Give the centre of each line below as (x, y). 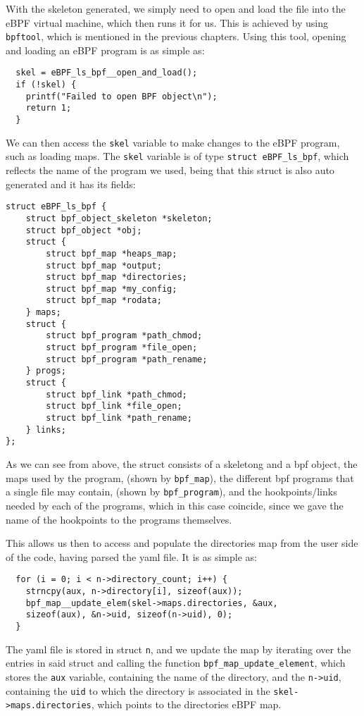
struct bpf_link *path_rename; (119, 418)
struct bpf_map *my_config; (112, 289)
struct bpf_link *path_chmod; (117, 394)
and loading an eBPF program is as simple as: (105, 50)
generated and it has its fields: (71, 184)
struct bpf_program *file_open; (122, 348)
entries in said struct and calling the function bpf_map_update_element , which (176, 663)
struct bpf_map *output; (104, 265)
